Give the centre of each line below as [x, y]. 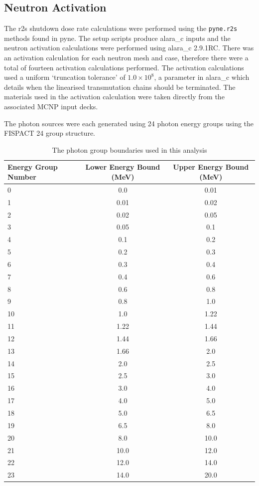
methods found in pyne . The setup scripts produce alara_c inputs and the [117, 38]
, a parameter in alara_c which [202, 77]
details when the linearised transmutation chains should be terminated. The [120, 87]
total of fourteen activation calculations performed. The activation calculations [124, 67]
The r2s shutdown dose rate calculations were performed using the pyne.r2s [121, 28]
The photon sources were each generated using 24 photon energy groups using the [129, 123]
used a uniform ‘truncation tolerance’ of [65, 77]
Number [22, 176]
